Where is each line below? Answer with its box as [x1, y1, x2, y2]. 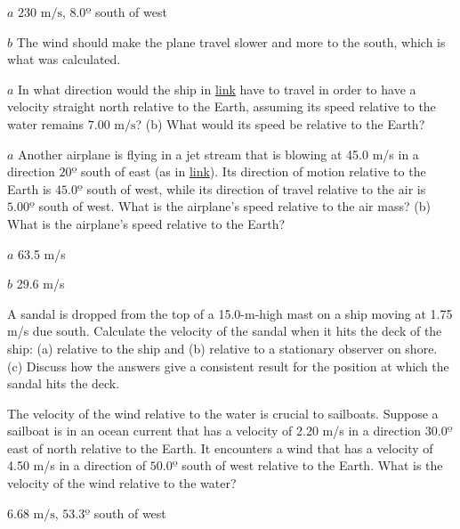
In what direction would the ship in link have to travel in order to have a [18, 79, 416, 98]
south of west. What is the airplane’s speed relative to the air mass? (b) [38, 197, 431, 216]
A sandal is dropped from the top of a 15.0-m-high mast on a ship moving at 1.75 [7, 304, 453, 322]
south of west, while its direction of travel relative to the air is [86, 179, 426, 198]
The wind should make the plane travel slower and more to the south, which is [16, 32, 446, 51]
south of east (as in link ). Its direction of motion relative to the [80, 162, 426, 181]
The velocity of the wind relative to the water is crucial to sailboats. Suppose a [7, 403, 439, 422]
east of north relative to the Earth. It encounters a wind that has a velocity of [7, 438, 433, 457]
